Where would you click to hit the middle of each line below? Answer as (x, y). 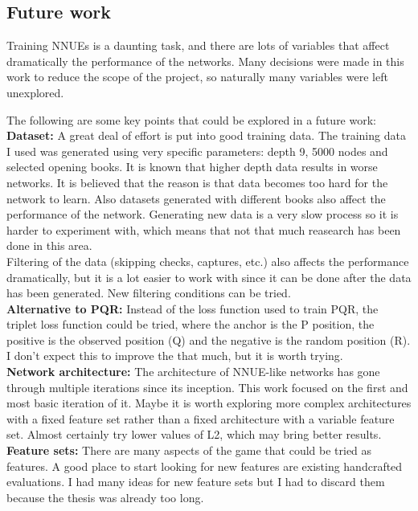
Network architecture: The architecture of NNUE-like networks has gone (193, 372)
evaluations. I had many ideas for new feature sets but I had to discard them (196, 482)
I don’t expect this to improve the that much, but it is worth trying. (175, 356)
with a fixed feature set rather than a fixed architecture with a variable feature (201, 418)
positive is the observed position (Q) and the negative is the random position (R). (209, 339)
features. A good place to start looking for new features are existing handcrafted (205, 466)
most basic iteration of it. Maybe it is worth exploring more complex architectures (209, 403)
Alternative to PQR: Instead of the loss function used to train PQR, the (193, 308)
